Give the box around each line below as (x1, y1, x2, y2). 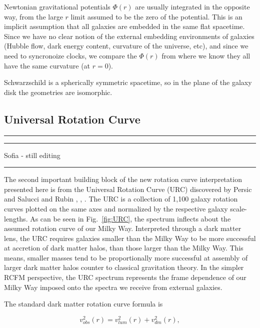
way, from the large (4, 11, 63, 21)
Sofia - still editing (4, 149, 60, 160)
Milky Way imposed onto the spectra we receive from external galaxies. (4, 281, 222, 292)
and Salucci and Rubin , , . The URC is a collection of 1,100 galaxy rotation (4, 193, 238, 204)
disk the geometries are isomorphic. (4, 86, 112, 97)
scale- (230, 203, 247, 213)
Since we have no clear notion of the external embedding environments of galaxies (4, 30, 254, 41)
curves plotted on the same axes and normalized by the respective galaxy (4, 203, 228, 213)
